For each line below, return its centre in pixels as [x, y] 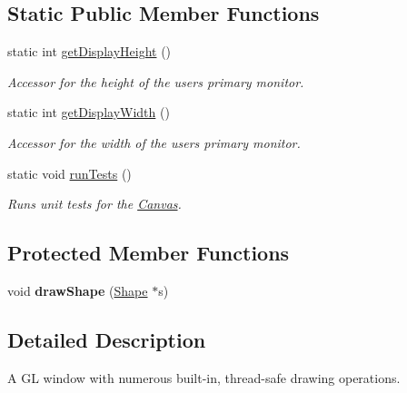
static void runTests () [69, 173]
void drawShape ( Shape [78, 290]
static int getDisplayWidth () [89, 112]
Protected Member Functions [149, 253]
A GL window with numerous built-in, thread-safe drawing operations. [204, 377]
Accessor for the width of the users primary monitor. [154, 142]
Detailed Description [107, 339]
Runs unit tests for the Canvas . [94, 204]
